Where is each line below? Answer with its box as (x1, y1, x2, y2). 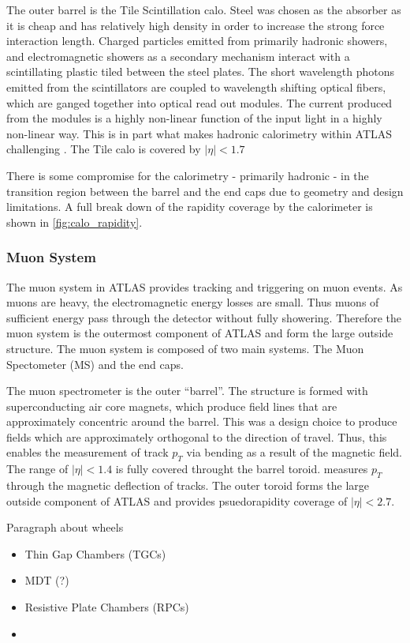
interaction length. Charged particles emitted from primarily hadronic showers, (6, 32, 388, 49)
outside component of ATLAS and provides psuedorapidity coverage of (6, 492, 348, 509)
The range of (6, 461, 69, 477)
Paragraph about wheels (6, 519, 124, 536)
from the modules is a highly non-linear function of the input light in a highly (6, 110, 382, 126)
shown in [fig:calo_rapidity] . (6, 213, 143, 230)
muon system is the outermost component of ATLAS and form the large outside (6, 325, 393, 341)
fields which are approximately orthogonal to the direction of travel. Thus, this (6, 428, 387, 445)
